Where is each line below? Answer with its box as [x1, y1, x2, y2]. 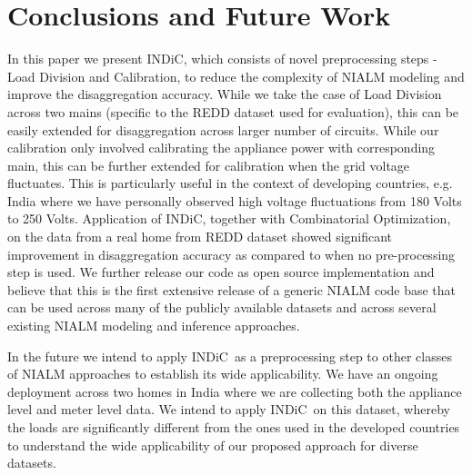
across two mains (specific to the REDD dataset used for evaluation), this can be [7, 102, 459, 121]
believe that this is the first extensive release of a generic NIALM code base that [7, 280, 457, 299]
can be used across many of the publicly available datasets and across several [7, 298, 437, 317]
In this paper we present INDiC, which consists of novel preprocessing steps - [7, 49, 437, 68]
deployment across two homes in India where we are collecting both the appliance [7, 381, 462, 401]
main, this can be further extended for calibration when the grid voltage [7, 155, 410, 174]
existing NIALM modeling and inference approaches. [7, 316, 300, 335]
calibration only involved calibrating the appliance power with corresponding [7, 138, 436, 157]
